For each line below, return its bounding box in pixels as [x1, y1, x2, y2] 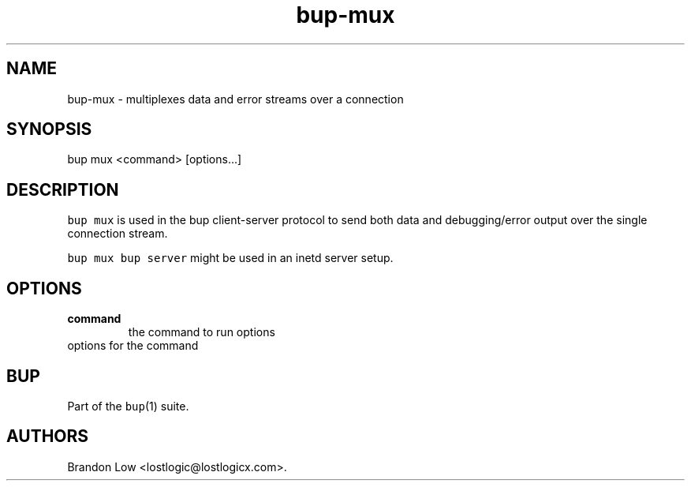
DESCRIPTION [6, 179, 119, 200]
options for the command [67, 339, 199, 353]
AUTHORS [6, 426, 89, 447]
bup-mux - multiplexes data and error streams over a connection [67, 92, 404, 106]
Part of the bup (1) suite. [67, 399, 189, 413]
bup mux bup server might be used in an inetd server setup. [67, 251, 394, 265]
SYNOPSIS [6, 119, 92, 140]
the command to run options [128, 325, 275, 339]
